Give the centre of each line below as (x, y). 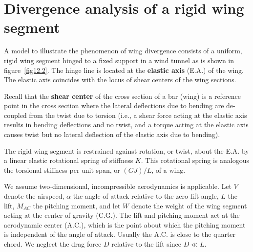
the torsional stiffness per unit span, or (62, 170)
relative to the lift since (146, 244)
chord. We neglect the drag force (53, 244)
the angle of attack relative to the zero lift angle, (146, 196)
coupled (15, 115)
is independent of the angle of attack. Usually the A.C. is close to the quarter (120, 234)
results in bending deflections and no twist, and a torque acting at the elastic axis (126, 125)
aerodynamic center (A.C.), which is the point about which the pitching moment (125, 224)
